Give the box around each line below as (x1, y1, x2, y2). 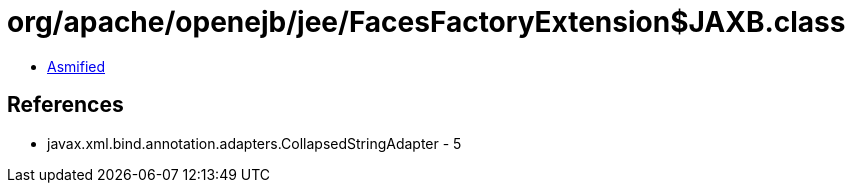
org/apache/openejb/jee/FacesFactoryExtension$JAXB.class (7, 5, 846, 39)
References (7, 92, 124, 118)
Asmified (47, 57, 106, 75)
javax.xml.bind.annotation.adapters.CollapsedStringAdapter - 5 (47, 134, 462, 152)
